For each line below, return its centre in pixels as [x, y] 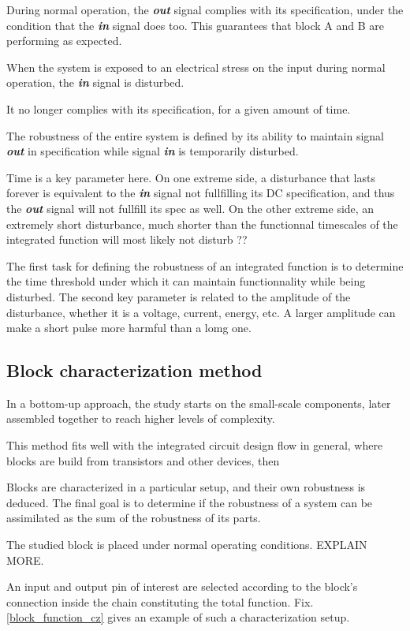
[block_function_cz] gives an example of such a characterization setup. [178, 617]
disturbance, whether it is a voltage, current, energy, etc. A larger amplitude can [201, 312]
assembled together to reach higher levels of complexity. [141, 418]
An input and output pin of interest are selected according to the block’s [182, 586]
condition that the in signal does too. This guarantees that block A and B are [196, 25]
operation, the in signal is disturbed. [95, 82]
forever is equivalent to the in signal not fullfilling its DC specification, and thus [201, 193]
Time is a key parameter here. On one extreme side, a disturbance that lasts [191, 177]
